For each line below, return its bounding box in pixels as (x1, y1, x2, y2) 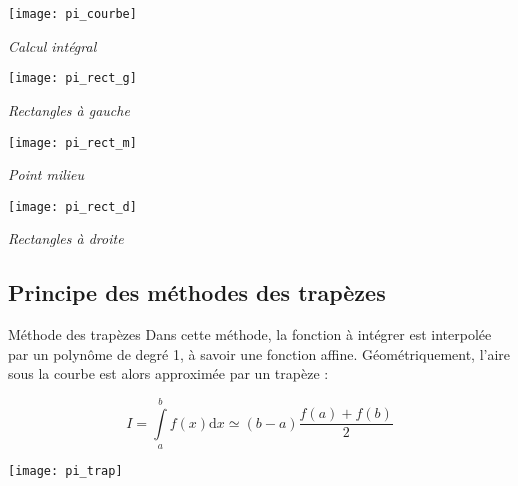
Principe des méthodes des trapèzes (8, 277, 386, 308)
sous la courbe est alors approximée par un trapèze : (8, 363, 329, 384)
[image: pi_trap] (8, 464, 123, 479)
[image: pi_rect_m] (8, 135, 137, 150)
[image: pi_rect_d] (8, 199, 137, 214)
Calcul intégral (8, 35, 97, 56)
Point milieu (8, 164, 85, 185)
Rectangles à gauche (8, 99, 130, 120)
